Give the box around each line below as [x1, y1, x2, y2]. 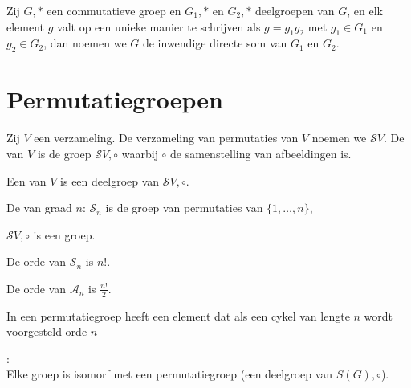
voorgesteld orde [6, 323, 87, 340]
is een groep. [33, 226, 96, 243]
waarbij [121, 145, 158, 161]
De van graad [6, 199, 72, 216]
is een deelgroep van [60, 172, 160, 189]
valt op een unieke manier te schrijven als [57, 18, 261, 35]
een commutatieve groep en [47, 2, 181, 18]
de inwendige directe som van [142, 35, 287, 51]
